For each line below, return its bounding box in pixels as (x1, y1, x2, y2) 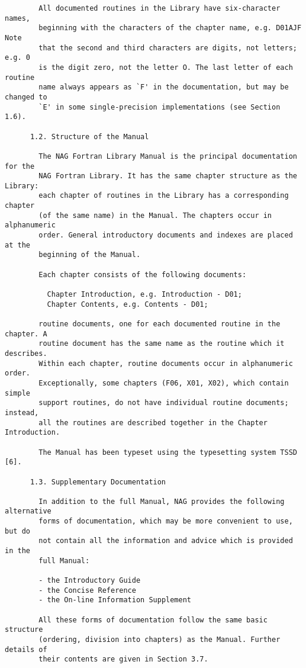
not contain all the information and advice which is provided (38, 537, 293, 545)
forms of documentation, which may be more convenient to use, (38, 517, 293, 526)
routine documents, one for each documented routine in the (38, 320, 281, 328)
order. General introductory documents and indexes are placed (38, 231, 293, 240)
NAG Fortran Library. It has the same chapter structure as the (38, 172, 297, 181)
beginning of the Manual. (38, 250, 141, 259)
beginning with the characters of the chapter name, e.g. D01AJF (38, 24, 302, 33)
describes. (5, 349, 47, 358)
